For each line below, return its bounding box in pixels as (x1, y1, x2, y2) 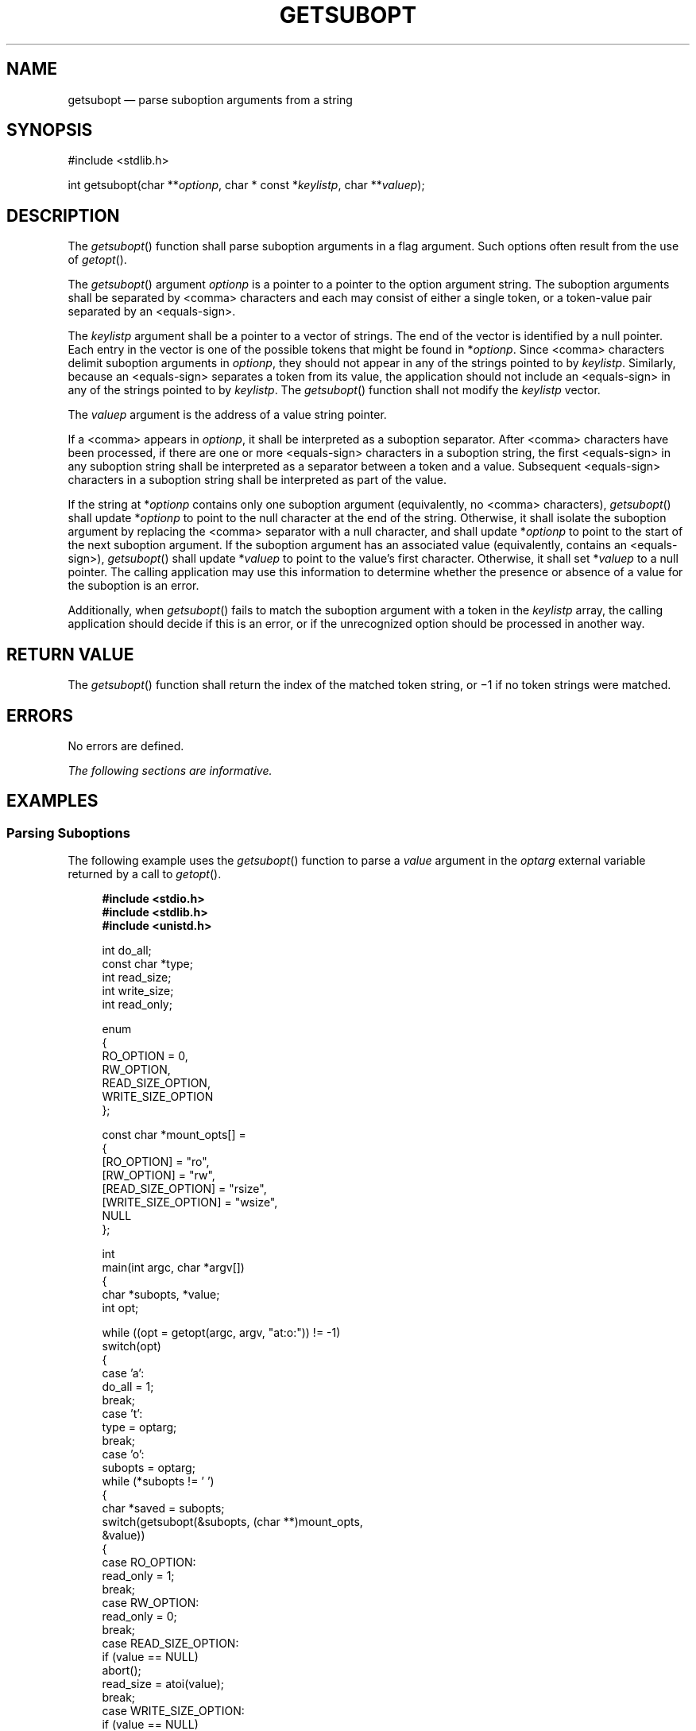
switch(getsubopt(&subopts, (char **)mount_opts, (102, 1515, 363, 1529)
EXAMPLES (6, 791, 99, 811)
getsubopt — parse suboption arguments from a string (68, 92, 353, 106)
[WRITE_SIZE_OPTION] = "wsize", (102, 1195, 278, 1210)
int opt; (102, 1301, 139, 1315)
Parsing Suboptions (6, 824, 130, 841)
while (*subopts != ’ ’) (102, 1474, 215, 1489)
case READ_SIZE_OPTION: (102, 1636, 239, 1651)
